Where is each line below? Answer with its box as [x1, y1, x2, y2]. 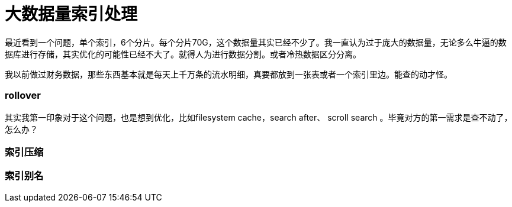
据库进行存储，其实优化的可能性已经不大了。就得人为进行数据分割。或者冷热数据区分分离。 [5, 48, 361, 59]
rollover [5, 89, 41, 102]
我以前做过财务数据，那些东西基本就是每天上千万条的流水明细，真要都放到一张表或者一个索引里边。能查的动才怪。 [5, 69, 452, 79]
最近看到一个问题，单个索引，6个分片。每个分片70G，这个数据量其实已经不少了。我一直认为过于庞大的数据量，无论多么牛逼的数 [5, 37, 507, 47]
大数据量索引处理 [5, 4, 138, 24]
